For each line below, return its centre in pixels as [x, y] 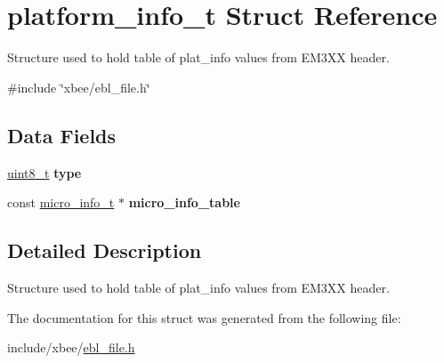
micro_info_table [184, 202]
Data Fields [62, 135]
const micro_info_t [61, 202]
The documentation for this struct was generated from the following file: [204, 317]
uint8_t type [44, 172]
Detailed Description [105, 250]
